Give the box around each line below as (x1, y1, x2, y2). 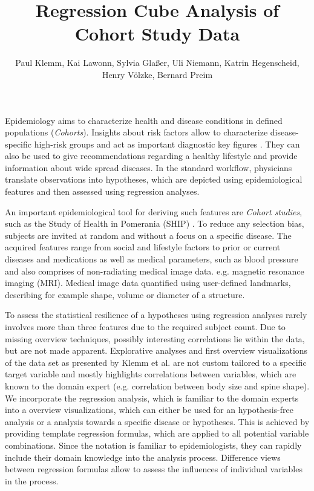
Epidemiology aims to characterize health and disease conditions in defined (5, 114, 283, 126)
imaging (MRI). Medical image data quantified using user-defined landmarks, (5, 276, 291, 289)
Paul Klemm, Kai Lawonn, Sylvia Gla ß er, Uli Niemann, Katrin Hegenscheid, (15, 56, 299, 69)
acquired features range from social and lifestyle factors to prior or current (5, 241, 281, 253)
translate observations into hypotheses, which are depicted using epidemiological (5, 173, 303, 186)
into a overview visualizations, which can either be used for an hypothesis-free (5, 403, 293, 416)
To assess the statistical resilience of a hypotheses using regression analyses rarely (5, 308, 307, 321)
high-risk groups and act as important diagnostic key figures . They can (34, 137, 300, 150)
